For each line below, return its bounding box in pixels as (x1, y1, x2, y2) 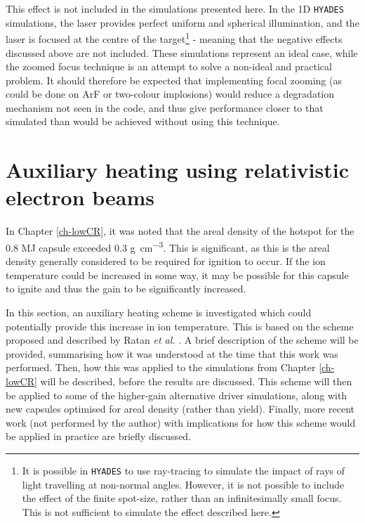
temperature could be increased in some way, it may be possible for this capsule (6, 267, 349, 282)
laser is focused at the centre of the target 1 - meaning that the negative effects (6, 30, 343, 46)
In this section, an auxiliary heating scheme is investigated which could (6, 305, 312, 319)
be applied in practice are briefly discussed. (6, 429, 192, 444)
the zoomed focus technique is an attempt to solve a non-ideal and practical (6, 59, 332, 74)
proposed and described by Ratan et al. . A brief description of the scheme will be (6, 332, 359, 347)
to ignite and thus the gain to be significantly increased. (6, 281, 246, 296)
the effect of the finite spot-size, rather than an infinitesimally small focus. (22, 491, 342, 505)
